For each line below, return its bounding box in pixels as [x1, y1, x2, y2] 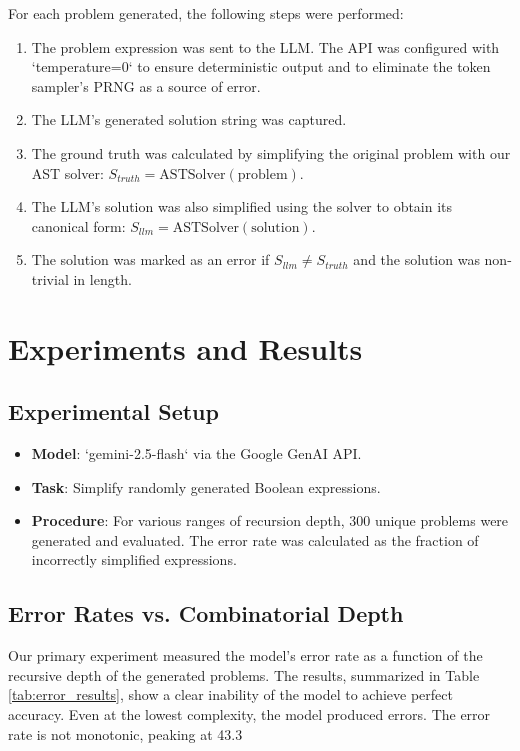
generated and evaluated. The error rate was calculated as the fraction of [31, 529, 479, 550]
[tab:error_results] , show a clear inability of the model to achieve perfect [8, 684, 453, 705]
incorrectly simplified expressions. [31, 549, 237, 570]
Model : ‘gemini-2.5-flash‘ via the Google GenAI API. [31, 443, 362, 464]
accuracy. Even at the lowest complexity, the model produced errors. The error [8, 704, 491, 725]
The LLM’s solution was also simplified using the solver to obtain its [31, 196, 453, 217]
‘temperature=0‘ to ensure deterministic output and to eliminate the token [31, 56, 491, 77]
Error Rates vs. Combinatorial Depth [8, 598, 404, 629]
